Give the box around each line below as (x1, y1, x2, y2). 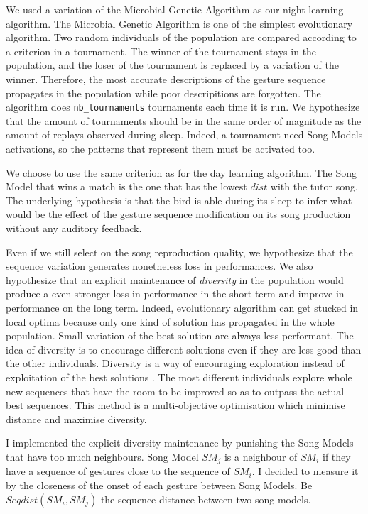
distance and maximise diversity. (6, 411, 147, 426)
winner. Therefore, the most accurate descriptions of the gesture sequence (6, 71, 326, 86)
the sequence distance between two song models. (100, 491, 311, 506)
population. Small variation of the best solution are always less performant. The (6, 328, 354, 343)
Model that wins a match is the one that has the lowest (6, 179, 247, 194)
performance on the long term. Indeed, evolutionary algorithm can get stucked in (6, 300, 359, 315)
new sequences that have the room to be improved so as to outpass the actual (6, 383, 345, 398)
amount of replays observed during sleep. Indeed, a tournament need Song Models (6, 127, 363, 142)
